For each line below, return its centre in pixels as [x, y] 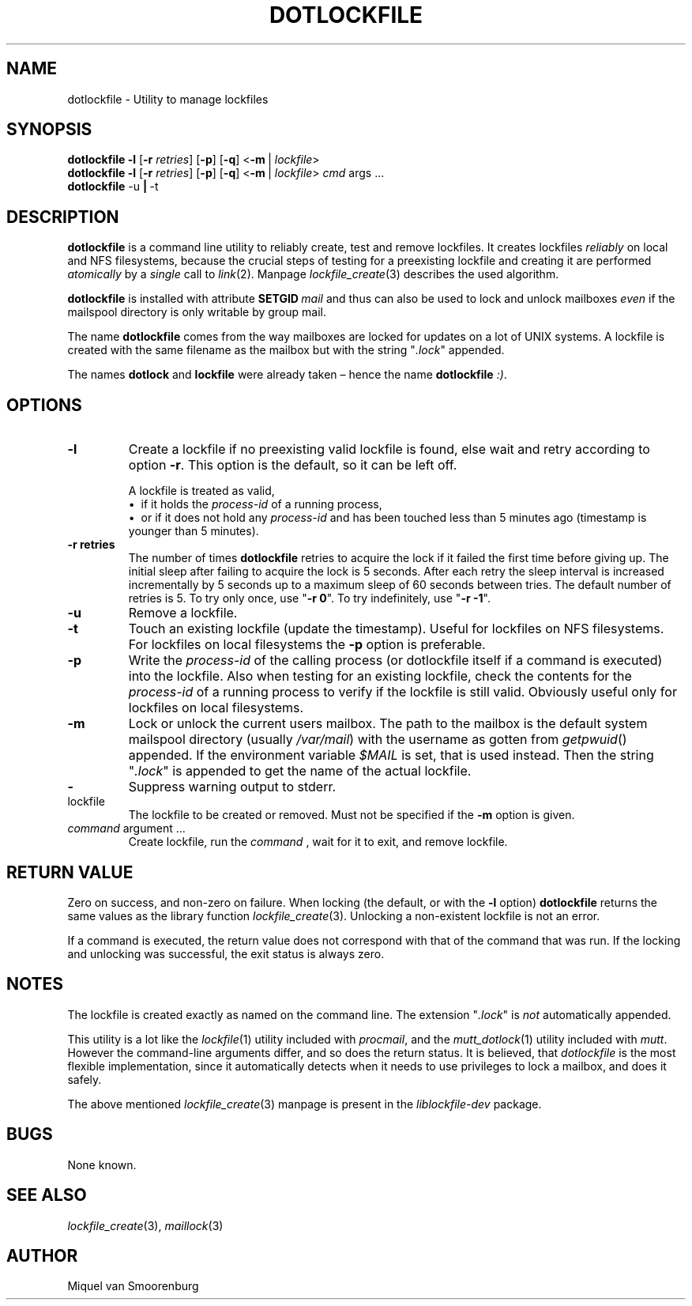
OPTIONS [44, 405]
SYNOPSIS [49, 130]
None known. [102, 1164]
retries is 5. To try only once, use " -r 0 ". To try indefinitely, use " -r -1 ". [309, 598]
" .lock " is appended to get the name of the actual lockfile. [300, 771]
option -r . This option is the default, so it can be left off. [293, 465]
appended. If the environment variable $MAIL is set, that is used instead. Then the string [391, 755]
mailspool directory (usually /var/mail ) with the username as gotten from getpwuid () [378, 740]
